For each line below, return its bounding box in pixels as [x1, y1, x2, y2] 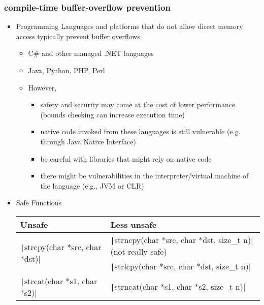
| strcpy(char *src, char [20, 241, 102, 253]
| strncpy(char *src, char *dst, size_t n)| [110, 233, 253, 246]
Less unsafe [110, 218, 157, 230]
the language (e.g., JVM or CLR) [40, 180, 144, 191]
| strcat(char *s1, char [20, 274, 97, 287]
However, [28, 82, 57, 93]
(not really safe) [110, 245, 167, 257]
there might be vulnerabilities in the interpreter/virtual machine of [40, 170, 249, 181]
